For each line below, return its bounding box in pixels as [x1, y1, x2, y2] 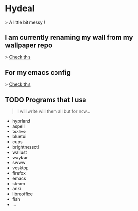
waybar [12, 155, 28, 160]
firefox [12, 170, 26, 176]
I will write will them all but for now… [17, 108, 91, 114]
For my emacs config [5, 68, 71, 77]
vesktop [12, 165, 29, 171]
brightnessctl [12, 144, 39, 150]
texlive [12, 129, 26, 134]
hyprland [12, 118, 30, 124]
